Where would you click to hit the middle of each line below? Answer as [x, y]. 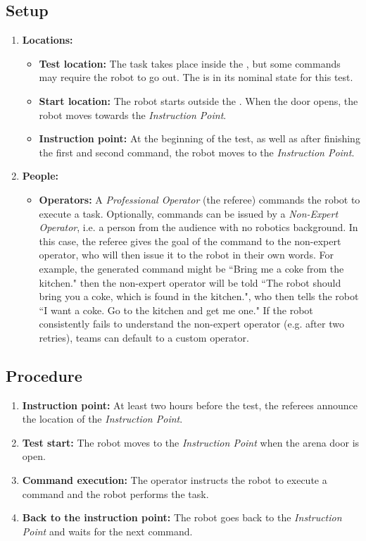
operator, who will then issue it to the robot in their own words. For [186, 255]
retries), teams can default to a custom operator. [144, 337]
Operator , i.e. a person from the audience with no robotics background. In [198, 227]
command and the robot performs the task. [115, 493]
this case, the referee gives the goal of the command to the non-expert [190, 241]
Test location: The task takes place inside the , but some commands [190, 63]
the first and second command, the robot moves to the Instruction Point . [197, 152]
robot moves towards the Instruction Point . [133, 114]
